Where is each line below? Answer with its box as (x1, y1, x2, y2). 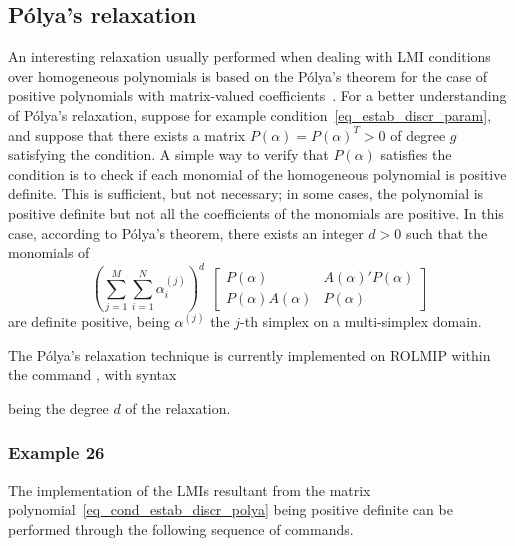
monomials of (8, 242, 90, 263)
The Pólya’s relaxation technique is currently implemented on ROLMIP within (8, 344, 491, 365)
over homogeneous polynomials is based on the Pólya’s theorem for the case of (8, 65, 488, 86)
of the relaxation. (125, 397, 231, 418)
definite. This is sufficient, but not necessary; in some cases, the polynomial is (8, 183, 484, 204)
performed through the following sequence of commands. (8, 518, 354, 539)
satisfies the (380, 144, 452, 165)
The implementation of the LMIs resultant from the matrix (8, 479, 371, 500)
